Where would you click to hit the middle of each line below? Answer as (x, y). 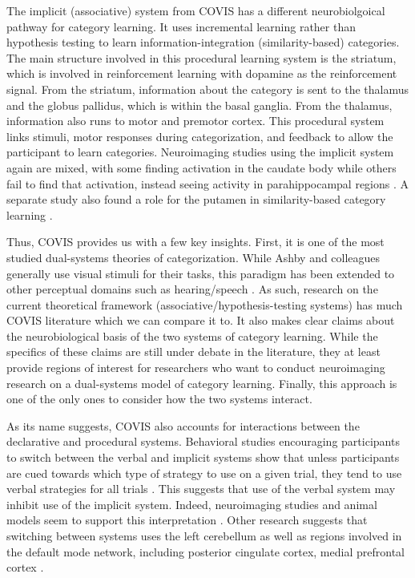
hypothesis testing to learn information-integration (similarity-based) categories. (203, 42)
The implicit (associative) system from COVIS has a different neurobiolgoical (196, 10)
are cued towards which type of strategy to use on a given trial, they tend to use (204, 473)
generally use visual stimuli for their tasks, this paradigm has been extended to (201, 273)
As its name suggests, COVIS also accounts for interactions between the (183, 425)
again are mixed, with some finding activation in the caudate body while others (201, 167)
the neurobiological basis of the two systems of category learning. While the (192, 335)
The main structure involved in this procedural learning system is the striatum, (201, 57)
